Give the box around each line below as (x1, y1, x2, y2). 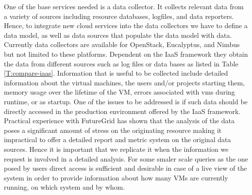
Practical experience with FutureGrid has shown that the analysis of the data (4, 115, 235, 126)
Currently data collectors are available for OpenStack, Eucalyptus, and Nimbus (4, 39, 240, 49)
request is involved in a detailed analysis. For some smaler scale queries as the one (4, 153, 248, 163)
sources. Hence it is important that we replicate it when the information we (4, 144, 229, 154)
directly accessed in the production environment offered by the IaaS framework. (4, 106, 241, 116)
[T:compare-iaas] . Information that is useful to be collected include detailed (4, 68, 228, 78)
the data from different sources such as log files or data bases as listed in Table (4, 58, 238, 68)
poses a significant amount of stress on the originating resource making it (4, 125, 222, 135)
